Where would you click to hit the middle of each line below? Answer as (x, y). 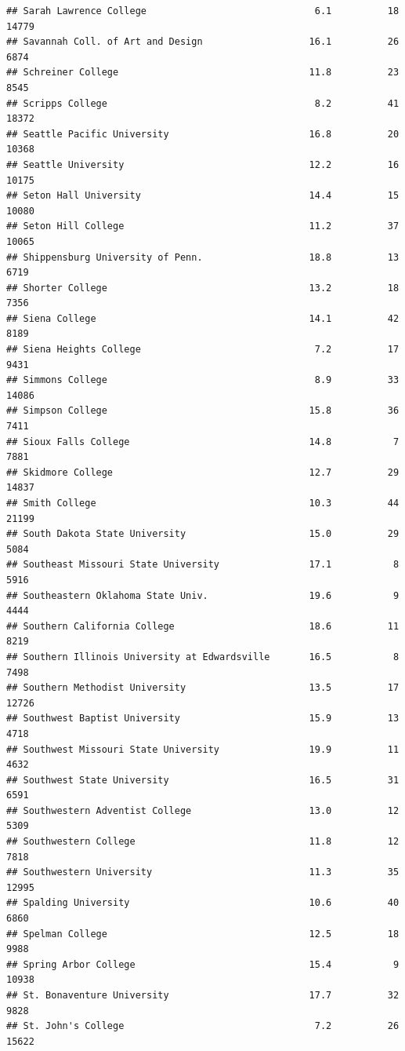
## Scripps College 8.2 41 (203, 103)
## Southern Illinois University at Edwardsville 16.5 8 (203, 657)
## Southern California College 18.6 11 (203, 626)
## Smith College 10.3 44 (203, 503)
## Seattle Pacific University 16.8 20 (203, 134)
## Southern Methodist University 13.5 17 (203, 688)
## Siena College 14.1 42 (203, 318)
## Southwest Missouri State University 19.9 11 (203, 749)
